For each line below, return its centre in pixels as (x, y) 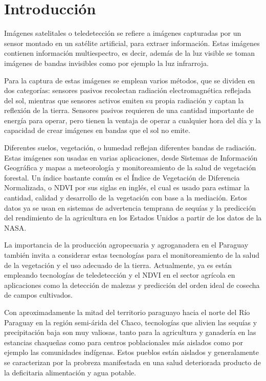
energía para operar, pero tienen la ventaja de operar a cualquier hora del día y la (133, 120)
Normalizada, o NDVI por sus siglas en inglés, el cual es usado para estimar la (127, 187)
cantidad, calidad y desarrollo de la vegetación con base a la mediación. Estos (126, 198)
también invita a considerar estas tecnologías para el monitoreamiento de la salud (132, 255)
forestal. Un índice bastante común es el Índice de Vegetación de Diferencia (122, 177)
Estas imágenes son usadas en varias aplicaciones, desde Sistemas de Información (131, 157)
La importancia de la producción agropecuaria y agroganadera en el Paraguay (126, 245)
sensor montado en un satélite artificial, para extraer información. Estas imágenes (132, 43)
